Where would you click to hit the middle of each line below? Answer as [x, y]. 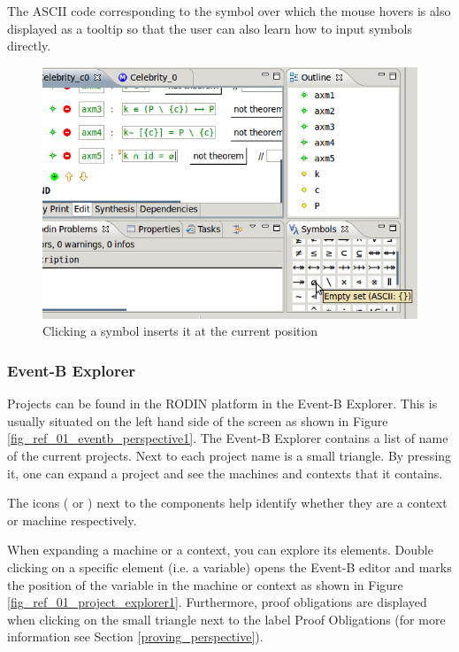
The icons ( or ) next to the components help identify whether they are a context [227, 503]
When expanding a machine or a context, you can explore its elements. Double [220, 550]
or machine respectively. [72, 520]
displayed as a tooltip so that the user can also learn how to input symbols [210, 28]
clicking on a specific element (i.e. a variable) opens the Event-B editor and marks [229, 567]
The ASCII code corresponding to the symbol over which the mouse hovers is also [229, 11]
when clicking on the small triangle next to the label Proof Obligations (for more [226, 619]
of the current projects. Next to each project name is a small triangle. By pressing [229, 456]
